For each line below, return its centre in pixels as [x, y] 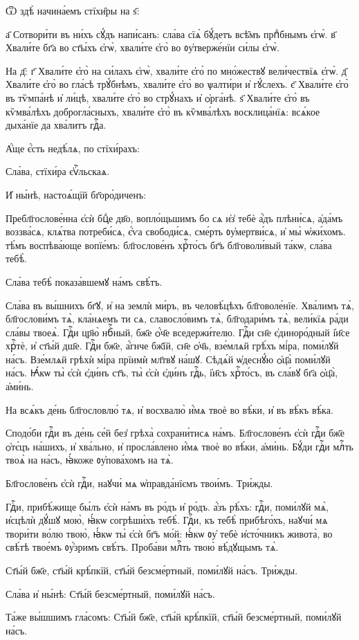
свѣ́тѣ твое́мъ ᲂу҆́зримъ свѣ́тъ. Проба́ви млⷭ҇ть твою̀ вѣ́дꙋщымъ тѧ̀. [142, 547]
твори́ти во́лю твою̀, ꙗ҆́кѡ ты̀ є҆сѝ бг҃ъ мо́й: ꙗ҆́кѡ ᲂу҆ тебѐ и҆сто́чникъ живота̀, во [169, 533]
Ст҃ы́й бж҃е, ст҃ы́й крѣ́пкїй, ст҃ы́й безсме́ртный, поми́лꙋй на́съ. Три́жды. [152, 570]
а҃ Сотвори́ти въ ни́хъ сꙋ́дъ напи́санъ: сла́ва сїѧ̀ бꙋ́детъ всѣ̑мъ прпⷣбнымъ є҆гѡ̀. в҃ [171, 34]
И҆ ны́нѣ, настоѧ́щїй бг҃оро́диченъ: [76, 194]
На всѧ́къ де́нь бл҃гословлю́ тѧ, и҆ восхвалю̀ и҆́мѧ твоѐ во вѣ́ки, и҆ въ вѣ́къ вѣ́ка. [169, 409]
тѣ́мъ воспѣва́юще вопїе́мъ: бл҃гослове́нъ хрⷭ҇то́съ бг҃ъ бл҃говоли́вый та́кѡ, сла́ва [169, 245]
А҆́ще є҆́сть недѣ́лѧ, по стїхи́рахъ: [73, 148]
